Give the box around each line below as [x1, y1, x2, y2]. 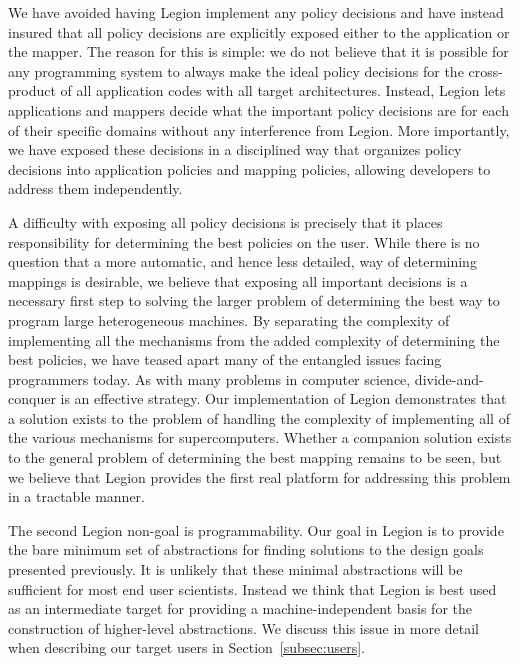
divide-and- [414, 368, 484, 389]
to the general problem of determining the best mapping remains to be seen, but [8, 447, 502, 468]
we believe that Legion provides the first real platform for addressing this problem [8, 466, 511, 487]
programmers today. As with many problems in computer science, [8, 368, 411, 389]
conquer [8, 388, 56, 409]
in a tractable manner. [8, 486, 145, 507]
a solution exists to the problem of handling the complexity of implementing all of [8, 407, 510, 428]
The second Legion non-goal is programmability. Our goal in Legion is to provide [8, 519, 504, 540]
